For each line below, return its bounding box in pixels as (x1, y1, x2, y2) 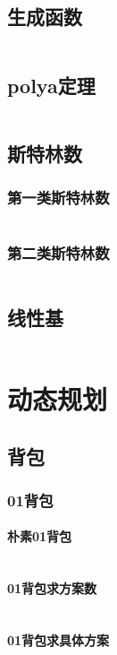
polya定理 (7, 71, 96, 99)
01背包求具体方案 (7, 631, 110, 650)
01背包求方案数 (7, 579, 97, 598)
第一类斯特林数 (7, 186, 110, 209)
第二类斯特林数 (7, 242, 110, 264)
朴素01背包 (7, 527, 72, 546)
